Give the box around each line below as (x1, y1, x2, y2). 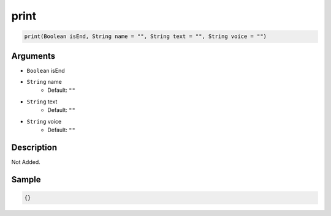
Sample (11, 174, 41, 185)
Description (11, 142, 58, 152)
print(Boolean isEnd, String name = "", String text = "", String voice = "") (24, 33, 267, 40)
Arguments (11, 51, 56, 61)
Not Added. (11, 158, 41, 165)
